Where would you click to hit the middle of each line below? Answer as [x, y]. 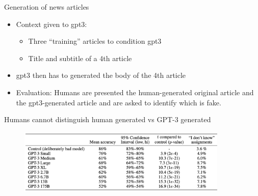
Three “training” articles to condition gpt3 [95, 41]
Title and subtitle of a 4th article [80, 58]
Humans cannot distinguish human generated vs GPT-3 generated [108, 119]
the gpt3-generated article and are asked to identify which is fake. [119, 102]
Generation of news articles [47, 7]
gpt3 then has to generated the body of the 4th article [101, 75]
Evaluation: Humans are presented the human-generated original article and [135, 92]
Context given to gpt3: [51, 24]
